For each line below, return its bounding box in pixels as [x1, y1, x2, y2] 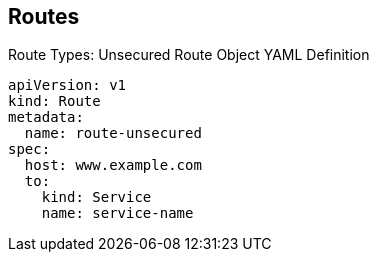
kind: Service [41, 189, 152, 206]
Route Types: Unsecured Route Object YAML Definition [8, 46, 370, 64]
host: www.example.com [24, 157, 202, 174]
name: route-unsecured [24, 125, 202, 142]
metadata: [8, 109, 84, 126]
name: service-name [41, 205, 194, 222]
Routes [8, 4, 80, 29]
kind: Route [8, 93, 101, 110]
